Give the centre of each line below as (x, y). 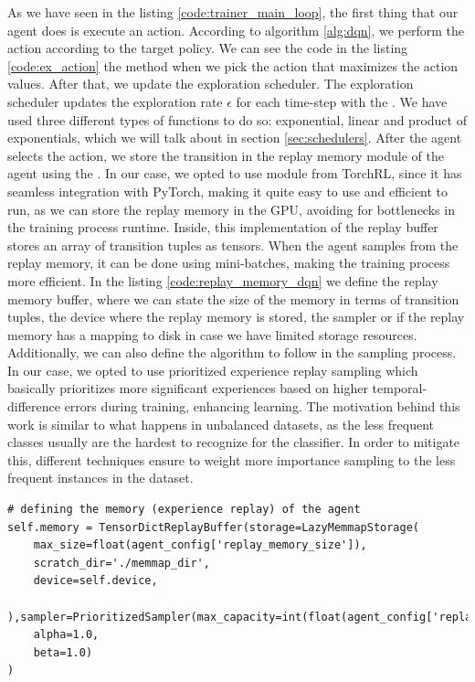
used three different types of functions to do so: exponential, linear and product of (237, 119)
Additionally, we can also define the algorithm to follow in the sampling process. (232, 352)
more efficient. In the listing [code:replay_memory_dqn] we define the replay (223, 280)
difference (34, 406)
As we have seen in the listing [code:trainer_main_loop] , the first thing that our (233, 12)
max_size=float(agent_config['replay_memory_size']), (200, 545)
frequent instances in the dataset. (100, 478)
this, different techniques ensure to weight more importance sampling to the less (232, 459)
